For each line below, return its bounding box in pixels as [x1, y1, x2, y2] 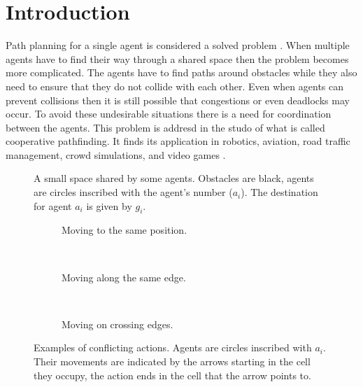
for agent [34, 198, 72, 213]
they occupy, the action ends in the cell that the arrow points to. [34, 367, 311, 382]
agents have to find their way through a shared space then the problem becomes [6, 51, 349, 66]
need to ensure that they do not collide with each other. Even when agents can [6, 78, 344, 93]
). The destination [241, 185, 318, 199]
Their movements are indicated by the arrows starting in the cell [34, 354, 311, 369]
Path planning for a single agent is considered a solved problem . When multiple [6, 38, 350, 52]
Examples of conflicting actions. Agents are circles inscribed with [34, 340, 312, 355]
